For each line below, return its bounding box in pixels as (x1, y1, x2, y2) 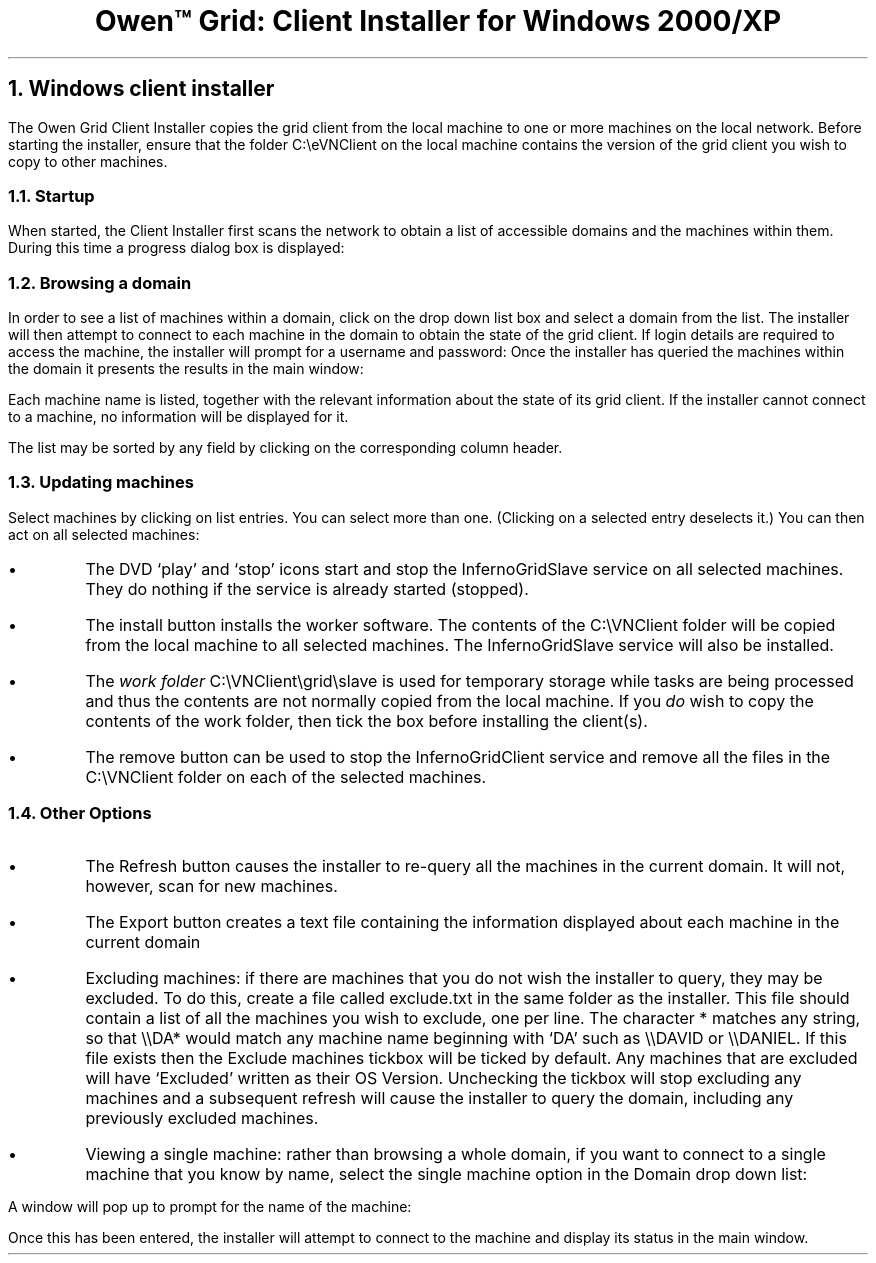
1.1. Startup (8, 185, 95, 206)
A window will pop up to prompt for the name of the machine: (8, 1197, 412, 1215)
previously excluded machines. (85, 1107, 319, 1128)
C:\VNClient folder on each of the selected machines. (85, 766, 487, 787)
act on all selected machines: (8, 525, 200, 543)
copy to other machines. (8, 152, 168, 170)
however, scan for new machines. (85, 875, 338, 896)
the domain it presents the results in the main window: (8, 360, 364, 378)
